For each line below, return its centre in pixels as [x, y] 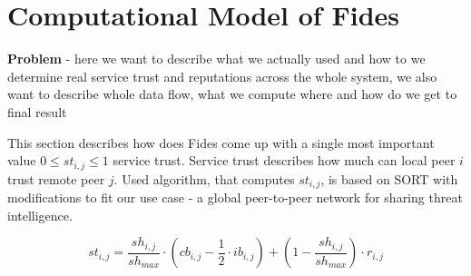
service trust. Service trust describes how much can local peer [284, 160]
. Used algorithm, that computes [204, 178]
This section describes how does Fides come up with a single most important [221, 142]
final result [37, 111]
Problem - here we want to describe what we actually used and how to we [216, 59]
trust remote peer [56, 178]
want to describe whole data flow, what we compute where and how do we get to [232, 94]
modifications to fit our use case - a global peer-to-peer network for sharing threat [235, 197]
